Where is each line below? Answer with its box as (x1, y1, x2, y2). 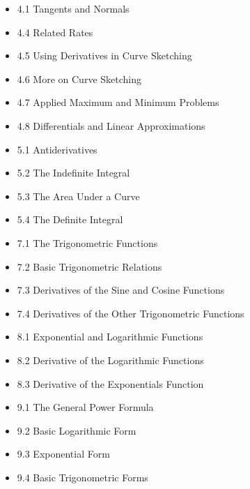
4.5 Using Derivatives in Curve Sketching (17, 48, 192, 63)
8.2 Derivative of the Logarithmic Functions (17, 352, 204, 367)
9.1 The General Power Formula (17, 400, 154, 414)
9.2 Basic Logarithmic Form (17, 423, 136, 437)
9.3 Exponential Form (17, 446, 110, 461)
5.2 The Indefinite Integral (17, 165, 130, 180)
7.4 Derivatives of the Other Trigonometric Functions (17, 306, 244, 320)
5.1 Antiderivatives (17, 142, 97, 156)
